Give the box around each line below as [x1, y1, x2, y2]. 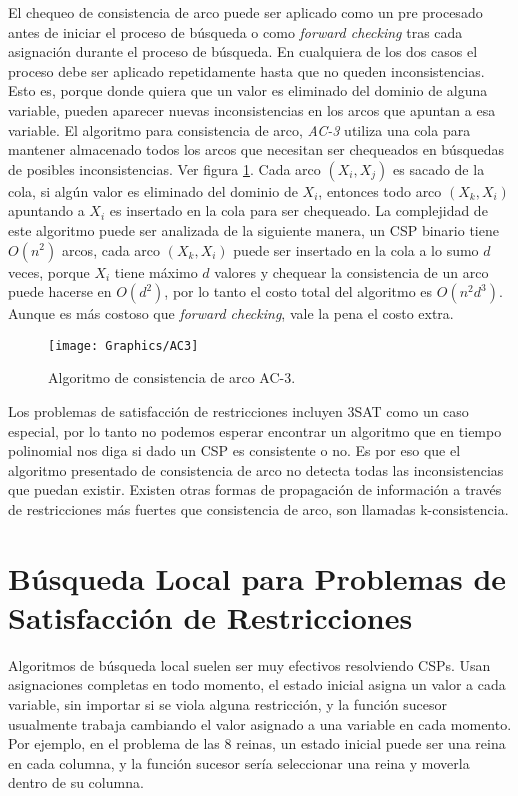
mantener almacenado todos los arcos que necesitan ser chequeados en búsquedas [8, 139, 505, 160]
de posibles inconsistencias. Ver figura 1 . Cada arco [8, 158, 321, 179]
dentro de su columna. [8, 772, 144, 793]
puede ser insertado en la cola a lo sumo [233, 239, 479, 260]
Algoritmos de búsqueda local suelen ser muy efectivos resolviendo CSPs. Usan [8, 654, 491, 675]
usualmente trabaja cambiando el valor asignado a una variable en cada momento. [8, 713, 512, 734]
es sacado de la [393, 158, 485, 179]
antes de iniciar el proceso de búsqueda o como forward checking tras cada [8, 21, 463, 42]
